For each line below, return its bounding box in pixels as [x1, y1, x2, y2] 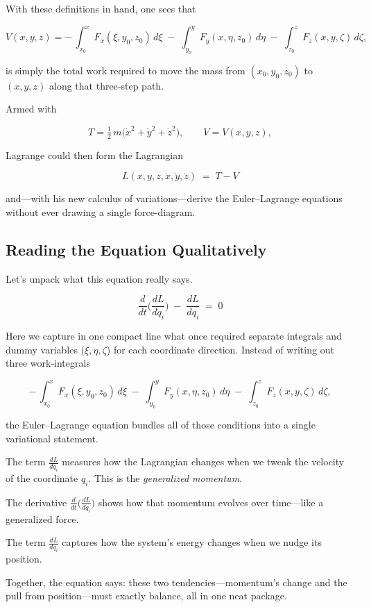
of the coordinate [6, 471, 78, 485]
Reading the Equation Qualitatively [6, 238, 267, 260]
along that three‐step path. [49, 78, 164, 92]
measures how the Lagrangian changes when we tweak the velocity [62, 454, 345, 469]
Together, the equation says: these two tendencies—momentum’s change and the [6, 574, 347, 589]
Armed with [6, 101, 57, 116]
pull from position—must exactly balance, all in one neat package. [6, 588, 287, 603]
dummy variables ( [6, 342, 85, 356]
